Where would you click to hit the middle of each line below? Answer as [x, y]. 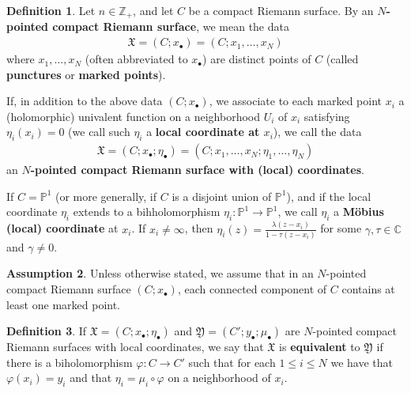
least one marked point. [64, 304]
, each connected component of [252, 289]
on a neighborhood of [219, 378]
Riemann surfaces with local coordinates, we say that [135, 347]
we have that [362, 362]
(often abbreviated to [136, 59]
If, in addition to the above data [85, 101]
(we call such [99, 132]
